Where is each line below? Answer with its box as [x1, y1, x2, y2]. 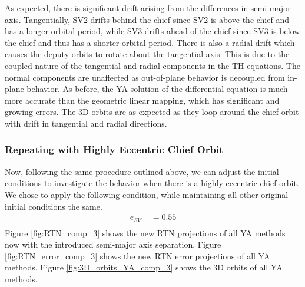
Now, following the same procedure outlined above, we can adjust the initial [5, 165, 279, 177]
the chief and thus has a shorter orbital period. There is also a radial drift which [5, 36, 295, 48]
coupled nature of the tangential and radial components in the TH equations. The [5, 59, 300, 71]
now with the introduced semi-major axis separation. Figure [5, 238, 221, 250]
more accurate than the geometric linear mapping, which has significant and [5, 94, 280, 106]
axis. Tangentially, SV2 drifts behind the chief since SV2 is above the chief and [5, 13, 289, 25]
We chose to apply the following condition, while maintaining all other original [5, 188, 289, 200]
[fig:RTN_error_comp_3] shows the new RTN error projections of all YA [5, 249, 270, 262]
